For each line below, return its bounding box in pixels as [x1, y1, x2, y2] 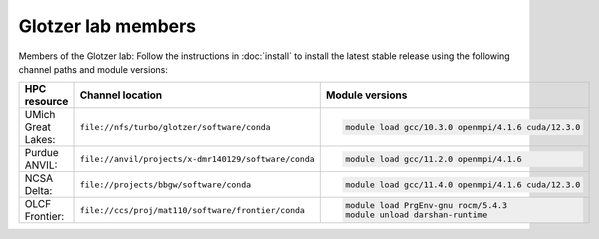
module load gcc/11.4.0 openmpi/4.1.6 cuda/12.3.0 [345, 179, 581, 190]
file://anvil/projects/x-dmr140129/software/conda [79, 153, 315, 164]
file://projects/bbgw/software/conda [79, 179, 252, 190]
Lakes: [24, 133, 56, 147]
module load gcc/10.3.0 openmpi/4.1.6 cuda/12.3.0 [345, 121, 581, 132]
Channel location [79, 88, 163, 102]
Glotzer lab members [18, 15, 197, 37]
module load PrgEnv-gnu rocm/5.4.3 [345, 200, 507, 211]
